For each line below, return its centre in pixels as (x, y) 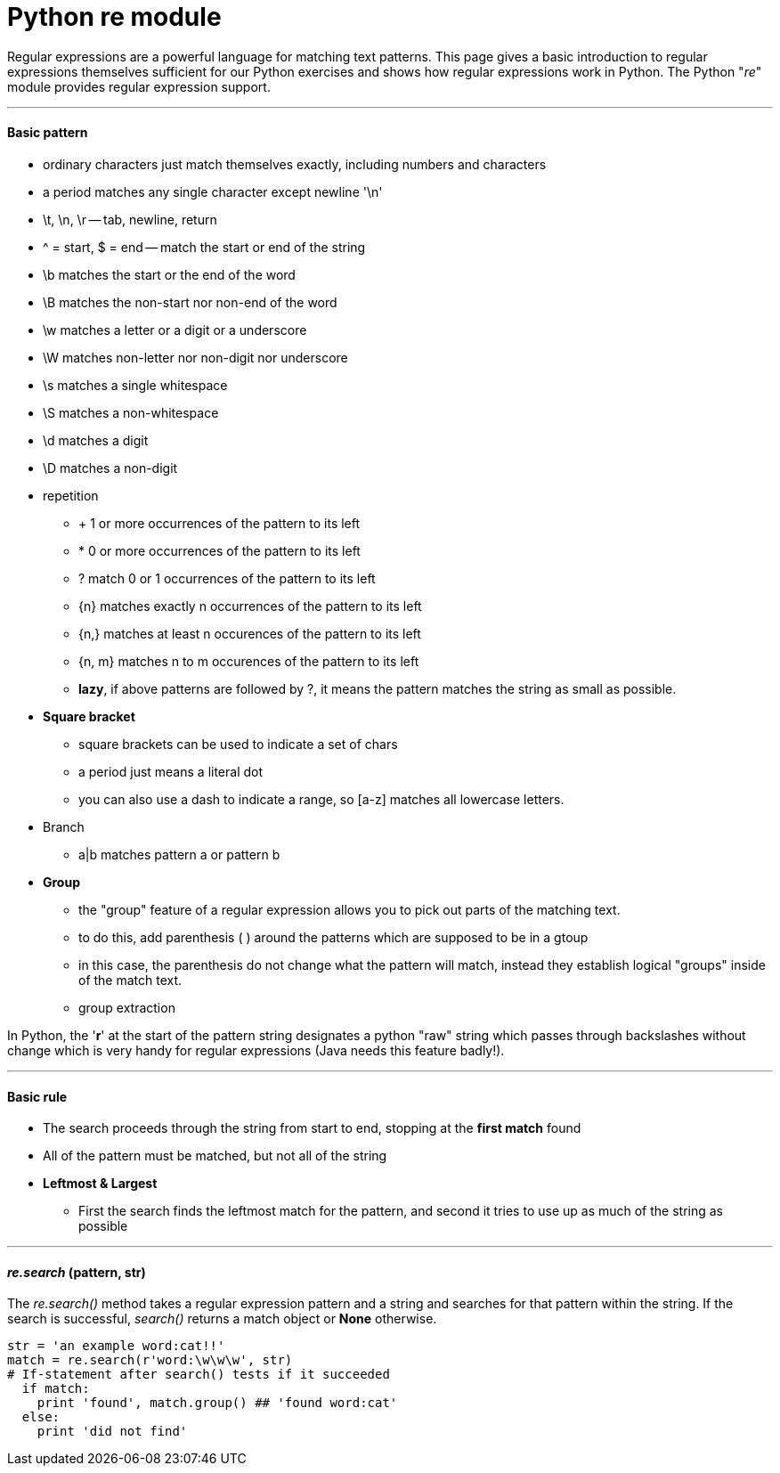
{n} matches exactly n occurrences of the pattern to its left (250, 606)
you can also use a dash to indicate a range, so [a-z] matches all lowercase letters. (321, 799)
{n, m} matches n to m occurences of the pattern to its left (249, 661)
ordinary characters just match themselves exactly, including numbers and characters (295, 164)
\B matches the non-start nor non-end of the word (190, 302)
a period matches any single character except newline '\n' (213, 191)
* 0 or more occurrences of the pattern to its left (219, 550)
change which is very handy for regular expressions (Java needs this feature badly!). (256, 1050)
